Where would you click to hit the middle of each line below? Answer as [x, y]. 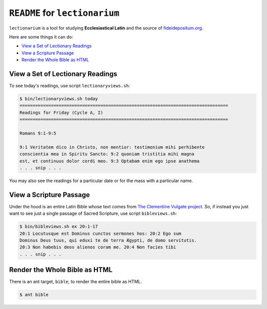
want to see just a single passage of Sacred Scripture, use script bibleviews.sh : [93, 213]
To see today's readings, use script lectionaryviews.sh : [70, 86]
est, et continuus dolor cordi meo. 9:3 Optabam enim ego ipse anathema [110, 161]
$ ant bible [34, 295]
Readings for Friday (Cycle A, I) [61, 113]
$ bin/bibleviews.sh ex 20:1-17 [59, 227]
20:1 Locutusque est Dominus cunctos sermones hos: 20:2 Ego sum [100, 233]
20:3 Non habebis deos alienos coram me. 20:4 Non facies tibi [98, 247]
